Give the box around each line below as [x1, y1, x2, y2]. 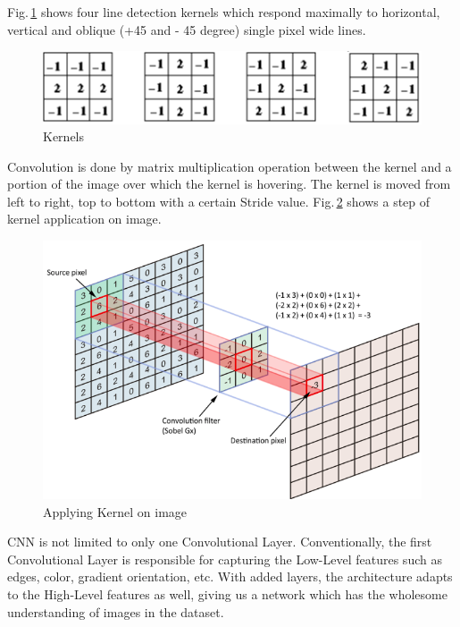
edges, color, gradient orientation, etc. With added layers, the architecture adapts [7, 567, 453, 586]
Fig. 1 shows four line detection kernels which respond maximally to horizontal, [7, 3, 440, 21]
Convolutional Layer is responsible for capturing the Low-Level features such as [7, 549, 442, 568]
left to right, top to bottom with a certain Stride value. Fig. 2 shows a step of [7, 191, 431, 210]
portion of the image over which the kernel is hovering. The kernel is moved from [7, 174, 451, 193]
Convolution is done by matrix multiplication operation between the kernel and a [7, 157, 452, 175]
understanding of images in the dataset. [7, 602, 224, 621]
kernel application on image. [7, 209, 162, 228]
